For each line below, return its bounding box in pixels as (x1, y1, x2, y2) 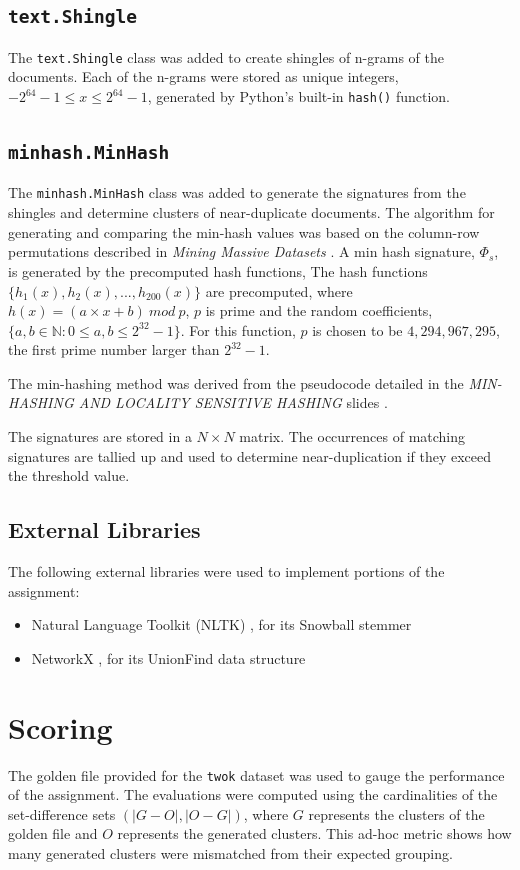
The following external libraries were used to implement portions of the (8, 561, 445, 582)
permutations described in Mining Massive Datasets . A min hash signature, (8, 241, 475, 262)
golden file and (8, 823, 98, 844)
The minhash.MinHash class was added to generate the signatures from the (8, 182, 466, 203)
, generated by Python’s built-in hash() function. (147, 86, 450, 107)
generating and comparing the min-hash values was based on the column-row (8, 221, 480, 242)
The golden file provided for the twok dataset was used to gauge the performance (8, 764, 505, 785)
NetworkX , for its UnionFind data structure (31, 647, 306, 668)
